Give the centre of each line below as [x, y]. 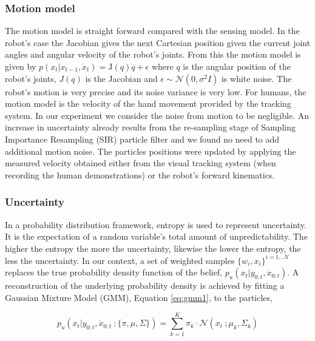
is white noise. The [256, 78]
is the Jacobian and [121, 78]
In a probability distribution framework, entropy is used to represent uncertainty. [156, 224]
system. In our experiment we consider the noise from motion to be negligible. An [157, 115]
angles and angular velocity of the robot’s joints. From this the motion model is [153, 54]
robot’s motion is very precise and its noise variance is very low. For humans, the [156, 91]
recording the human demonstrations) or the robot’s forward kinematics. [140, 174]
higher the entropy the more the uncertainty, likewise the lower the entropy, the [153, 248]
